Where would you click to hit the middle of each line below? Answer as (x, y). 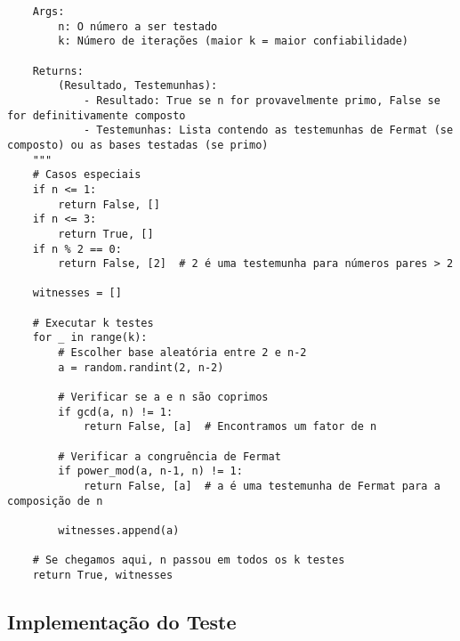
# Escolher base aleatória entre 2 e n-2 (182, 353)
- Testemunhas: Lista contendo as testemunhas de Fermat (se (268, 130)
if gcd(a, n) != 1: (116, 412)
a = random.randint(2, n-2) (141, 367)
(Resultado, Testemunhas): (138, 86)
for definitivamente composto (97, 115)
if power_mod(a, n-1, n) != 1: (150, 471)
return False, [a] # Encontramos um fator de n (230, 427)
